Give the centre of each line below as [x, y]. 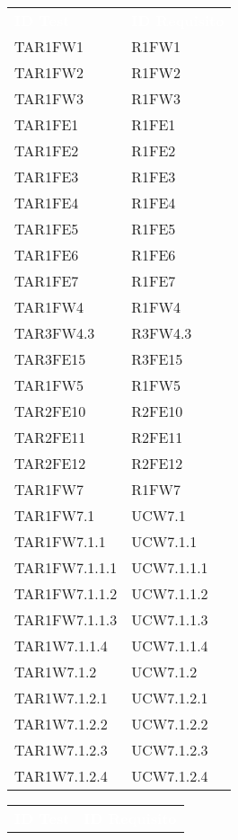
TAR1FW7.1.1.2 [66, 593]
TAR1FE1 [47, 124]
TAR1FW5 [49, 385]
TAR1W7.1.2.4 [61, 776]
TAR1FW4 [49, 307]
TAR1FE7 [47, 281]
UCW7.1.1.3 [170, 619]
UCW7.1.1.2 [170, 593]
